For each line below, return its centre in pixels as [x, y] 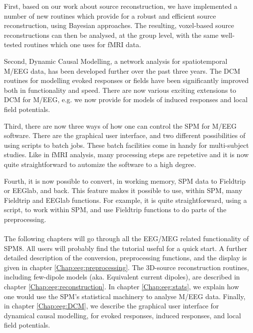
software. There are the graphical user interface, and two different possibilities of [125, 135]
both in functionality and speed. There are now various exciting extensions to [120, 90]
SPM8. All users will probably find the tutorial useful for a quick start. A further [126, 248]
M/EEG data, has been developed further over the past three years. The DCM [122, 70]
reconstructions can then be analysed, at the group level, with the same [111, 35]
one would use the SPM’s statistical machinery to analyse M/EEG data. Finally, [125, 296]
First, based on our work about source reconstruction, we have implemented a [121, 6]
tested [13, 44]
